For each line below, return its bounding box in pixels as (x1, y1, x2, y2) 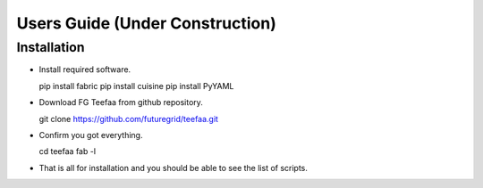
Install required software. (38, 64, 131, 75)
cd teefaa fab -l (38, 146, 97, 157)
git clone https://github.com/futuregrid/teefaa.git (38, 113, 219, 124)
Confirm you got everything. (38, 129, 143, 140)
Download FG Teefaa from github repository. (38, 97, 203, 108)
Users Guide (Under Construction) (16, 13, 276, 33)
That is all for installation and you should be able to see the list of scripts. (38, 162, 309, 173)
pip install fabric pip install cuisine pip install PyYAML (38, 80, 234, 91)
